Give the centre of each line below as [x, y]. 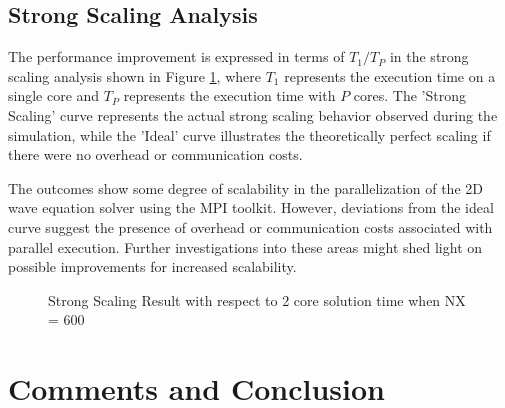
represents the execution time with [229, 95]
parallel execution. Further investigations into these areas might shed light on [245, 246]
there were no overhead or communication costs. [155, 154]
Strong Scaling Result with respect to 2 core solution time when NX [257, 299]
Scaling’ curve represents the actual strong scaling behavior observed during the [253, 114]
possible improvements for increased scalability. [152, 266]
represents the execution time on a [390, 75]
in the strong [429, 56]
